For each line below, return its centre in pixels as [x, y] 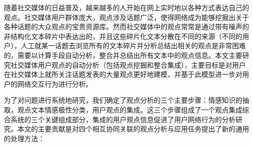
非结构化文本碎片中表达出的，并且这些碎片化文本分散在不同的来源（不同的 [123, 36]
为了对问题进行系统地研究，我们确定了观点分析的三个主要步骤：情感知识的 [123, 100]
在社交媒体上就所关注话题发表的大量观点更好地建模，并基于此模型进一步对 [123, 74]
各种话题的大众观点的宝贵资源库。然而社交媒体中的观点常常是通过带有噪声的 [126, 27]
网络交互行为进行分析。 [55, 83]
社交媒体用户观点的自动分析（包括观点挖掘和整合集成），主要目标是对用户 [128, 64]
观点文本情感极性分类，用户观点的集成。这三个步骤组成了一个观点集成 [130, 109]
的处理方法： [24, 138]
